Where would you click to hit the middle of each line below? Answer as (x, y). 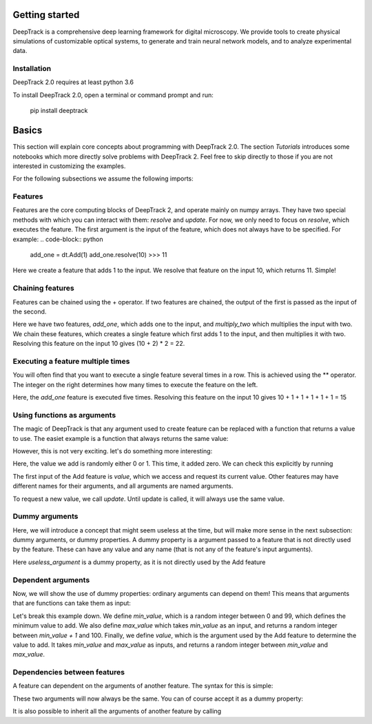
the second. (30, 311)
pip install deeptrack (59, 111)
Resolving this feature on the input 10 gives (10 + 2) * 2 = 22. (99, 344)
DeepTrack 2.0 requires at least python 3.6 (73, 82)
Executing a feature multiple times (71, 361)
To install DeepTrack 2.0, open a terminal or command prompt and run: (113, 95)
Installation (32, 69)
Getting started (46, 15)
